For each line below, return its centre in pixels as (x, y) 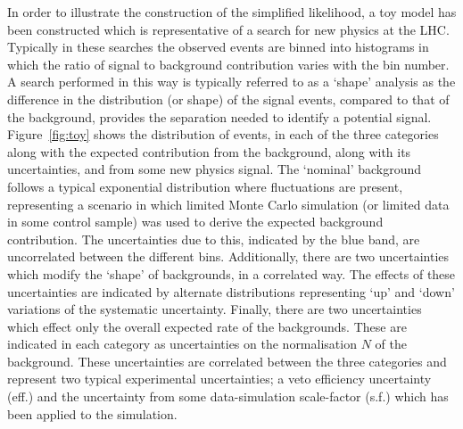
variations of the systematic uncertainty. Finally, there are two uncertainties (215, 309)
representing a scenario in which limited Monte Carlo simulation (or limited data (228, 204)
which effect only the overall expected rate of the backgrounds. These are (207, 326)
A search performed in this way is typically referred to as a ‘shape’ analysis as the (231, 82)
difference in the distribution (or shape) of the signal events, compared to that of (228, 99)
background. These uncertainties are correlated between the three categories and (227, 361)
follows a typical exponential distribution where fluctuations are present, (205, 186)
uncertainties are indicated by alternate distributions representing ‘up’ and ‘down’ (231, 291)
